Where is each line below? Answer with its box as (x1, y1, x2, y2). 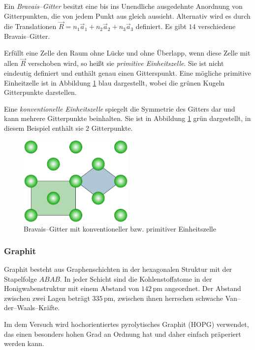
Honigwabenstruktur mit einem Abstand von (4, 283, 139, 293)
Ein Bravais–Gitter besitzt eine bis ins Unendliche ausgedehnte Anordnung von (4, 1, 243, 11)
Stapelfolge (4, 273, 37, 284)
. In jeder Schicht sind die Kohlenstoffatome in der (60, 273, 212, 284)
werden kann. (4, 338, 44, 349)
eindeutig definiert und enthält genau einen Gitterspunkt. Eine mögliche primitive (4, 68, 251, 78)
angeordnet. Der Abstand (164, 283, 241, 293)
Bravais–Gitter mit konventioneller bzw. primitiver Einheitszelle (24, 224, 216, 234)
